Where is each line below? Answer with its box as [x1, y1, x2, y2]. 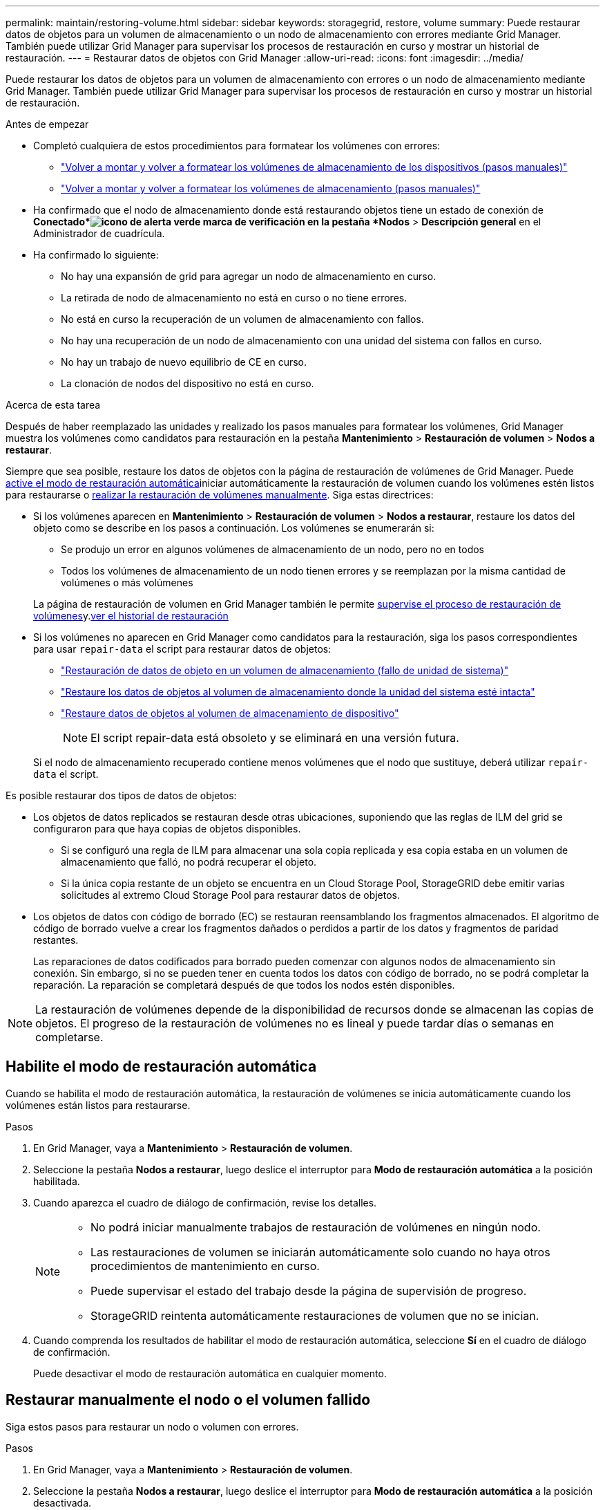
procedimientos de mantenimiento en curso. [90, 1258, 320, 1273]
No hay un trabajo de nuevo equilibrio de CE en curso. [61, 356, 307, 368]
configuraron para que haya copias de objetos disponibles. [33, 823, 301, 835]
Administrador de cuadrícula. [33, 227, 165, 239]
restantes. [33, 934, 79, 946]
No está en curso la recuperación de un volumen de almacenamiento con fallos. [61, 313, 424, 325]
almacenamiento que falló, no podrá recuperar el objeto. [61, 856, 317, 868]
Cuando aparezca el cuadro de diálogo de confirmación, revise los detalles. [33, 1196, 377, 1209]
